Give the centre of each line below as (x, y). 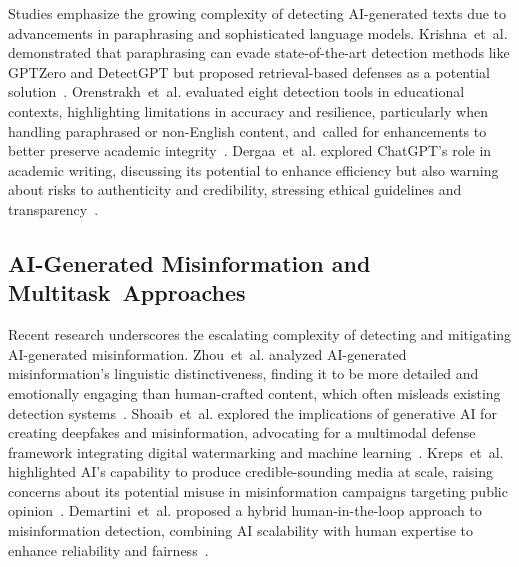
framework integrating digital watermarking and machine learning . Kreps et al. (256, 451)
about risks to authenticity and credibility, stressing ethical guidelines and (235, 189)
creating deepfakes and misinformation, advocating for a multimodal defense (242, 432)
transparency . (53, 208)
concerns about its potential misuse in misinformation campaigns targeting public (258, 490)
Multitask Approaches (127, 292)
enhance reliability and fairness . (108, 549)
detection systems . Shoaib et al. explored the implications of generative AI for (252, 412)
